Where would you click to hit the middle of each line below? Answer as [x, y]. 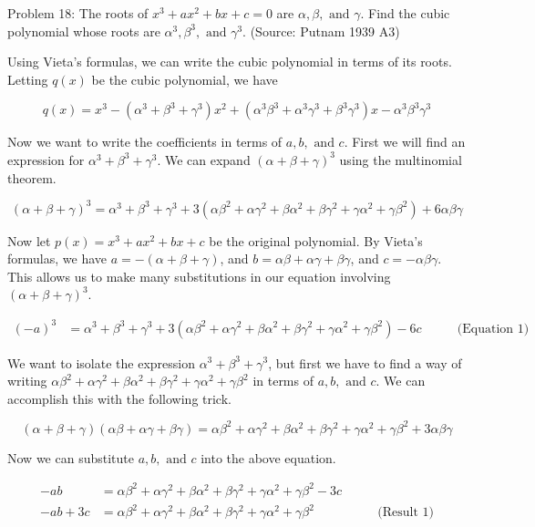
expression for [46, 159]
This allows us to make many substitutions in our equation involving [199, 276]
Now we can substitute [71, 457]
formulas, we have [57, 258]
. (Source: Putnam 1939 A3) [321, 31]
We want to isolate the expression [101, 362]
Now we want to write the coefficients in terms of [145, 142]
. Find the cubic [405, 13]
